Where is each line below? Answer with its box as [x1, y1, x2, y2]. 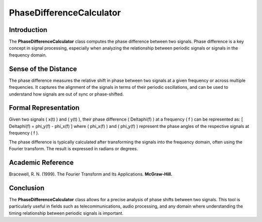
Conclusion [9, 184, 45, 192]
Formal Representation [9, 104, 80, 112]
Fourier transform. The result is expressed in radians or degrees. [9, 146, 138, 151]
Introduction [9, 26, 48, 34]
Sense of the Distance [9, 64, 77, 73]
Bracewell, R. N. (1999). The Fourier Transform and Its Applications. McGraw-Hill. [9, 171, 172, 177]
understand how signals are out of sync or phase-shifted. [9, 91, 124, 97]
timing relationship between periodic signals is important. [9, 210, 124, 216]
